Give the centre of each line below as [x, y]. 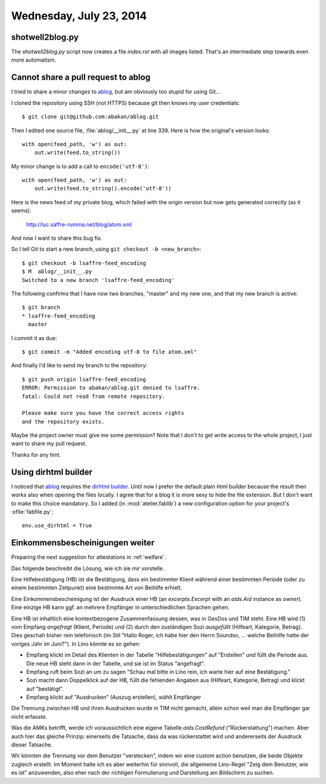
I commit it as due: [34, 338]
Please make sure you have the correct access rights [103, 413]
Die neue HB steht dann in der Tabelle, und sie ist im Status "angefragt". [116, 663]
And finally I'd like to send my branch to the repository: [79, 365]
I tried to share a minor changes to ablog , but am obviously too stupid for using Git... [116, 92]
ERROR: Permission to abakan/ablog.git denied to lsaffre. [111, 388]
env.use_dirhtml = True [57, 526]
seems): [21, 211]
